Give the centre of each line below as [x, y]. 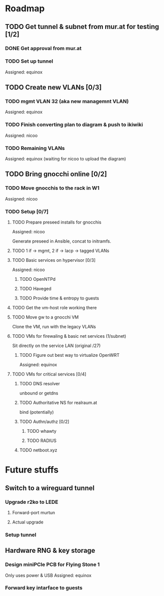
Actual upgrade [28, 522]
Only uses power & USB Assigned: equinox [48, 575]
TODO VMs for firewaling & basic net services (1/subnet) [69, 336]
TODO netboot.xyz [38, 450]
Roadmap [25, 9]
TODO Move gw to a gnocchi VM [46, 317]
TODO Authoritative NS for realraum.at [58, 403]
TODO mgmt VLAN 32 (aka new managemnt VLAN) [67, 101]
